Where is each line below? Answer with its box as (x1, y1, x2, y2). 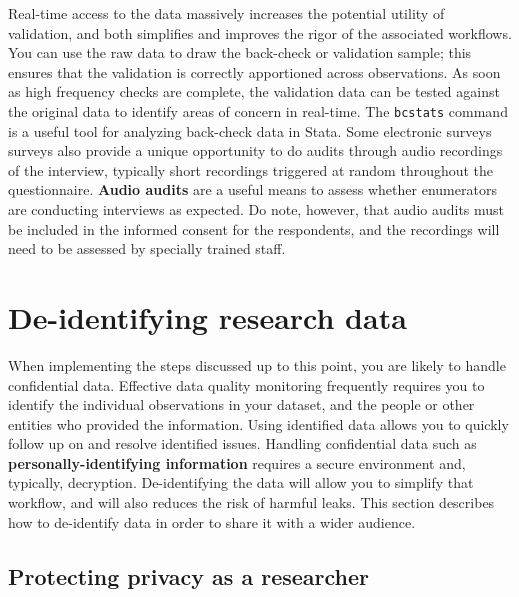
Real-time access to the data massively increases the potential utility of (8, 3, 445, 23)
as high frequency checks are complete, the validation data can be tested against (8, 81, 500, 102)
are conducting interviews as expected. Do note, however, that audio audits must (8, 199, 505, 219)
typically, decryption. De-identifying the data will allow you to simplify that (8, 472, 474, 493)
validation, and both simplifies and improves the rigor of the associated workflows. (8, 22, 512, 43)
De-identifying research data (8, 296, 407, 337)
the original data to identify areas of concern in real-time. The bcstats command (8, 100, 508, 121)
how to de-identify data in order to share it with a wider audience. (8, 511, 416, 532)
